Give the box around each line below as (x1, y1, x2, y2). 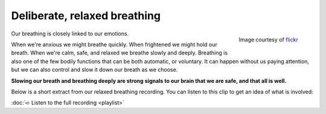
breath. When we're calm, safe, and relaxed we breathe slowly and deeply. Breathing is (11, 49, 228, 56)
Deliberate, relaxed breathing (11, 9, 161, 22)
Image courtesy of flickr (238, 36, 298, 43)
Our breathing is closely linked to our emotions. (11, 30, 129, 37)
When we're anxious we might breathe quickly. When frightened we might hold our (11, 41, 217, 48)
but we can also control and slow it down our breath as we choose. (11, 66, 178, 73)
